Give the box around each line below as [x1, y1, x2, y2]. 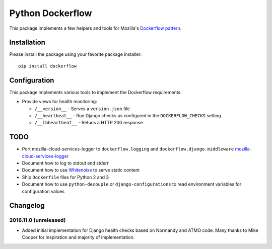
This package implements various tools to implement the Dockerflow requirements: [9, 89, 182, 95]
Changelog [9, 201, 45, 210]
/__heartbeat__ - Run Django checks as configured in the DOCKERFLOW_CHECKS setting [34, 112, 221, 118]
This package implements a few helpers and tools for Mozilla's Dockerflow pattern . [9, 25, 182, 31]
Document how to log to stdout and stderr [22, 160, 109, 166]
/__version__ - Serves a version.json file [34, 106, 130, 112]
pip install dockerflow [18, 63, 77, 69]
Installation [9, 38, 45, 47]
